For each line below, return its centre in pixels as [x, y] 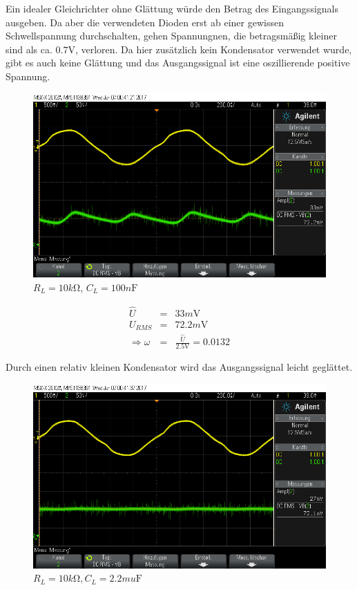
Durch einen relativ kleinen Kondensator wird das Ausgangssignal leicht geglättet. [179, 367]
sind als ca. [29, 49]
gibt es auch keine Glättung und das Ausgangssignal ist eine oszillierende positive [178, 63]
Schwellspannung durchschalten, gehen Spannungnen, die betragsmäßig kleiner [171, 36]
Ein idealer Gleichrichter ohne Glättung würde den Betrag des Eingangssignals [172, 8]
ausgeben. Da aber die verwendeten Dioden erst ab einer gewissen [145, 22]
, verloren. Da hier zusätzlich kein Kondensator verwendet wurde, [213, 49]
